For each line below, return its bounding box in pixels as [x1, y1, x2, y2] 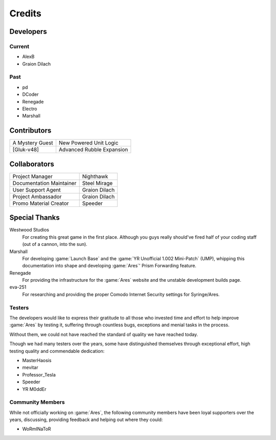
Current [9, 43, 30, 50]
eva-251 [9, 284, 27, 290]
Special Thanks [9, 213, 60, 222]
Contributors [9, 126, 52, 135]
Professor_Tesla [22, 371, 56, 378]
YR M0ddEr [22, 386, 47, 392]
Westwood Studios [9, 227, 50, 233]
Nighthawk [82, 173, 108, 180]
